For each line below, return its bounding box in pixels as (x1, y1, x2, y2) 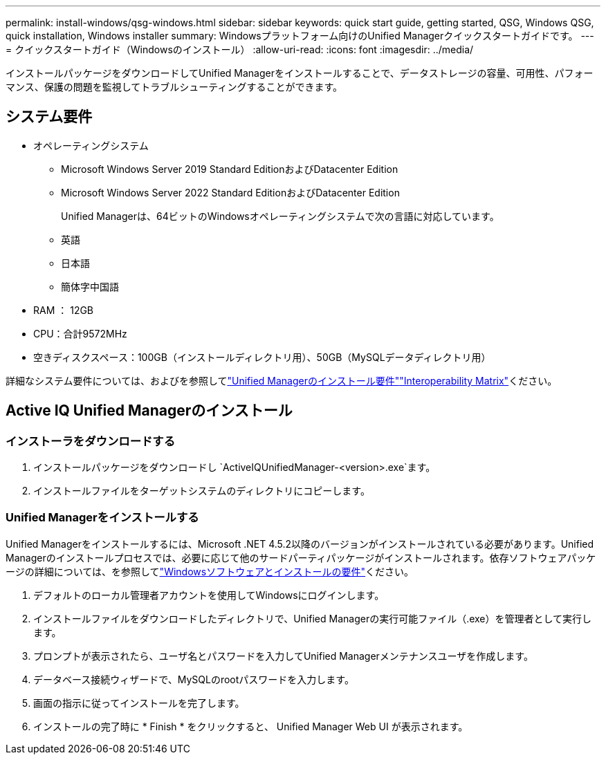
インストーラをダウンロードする (6, 434, 176, 448)
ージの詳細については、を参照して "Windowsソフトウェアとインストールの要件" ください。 (6, 565, 414, 577)
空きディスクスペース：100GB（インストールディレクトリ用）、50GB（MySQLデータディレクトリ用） (33, 351, 491, 363)
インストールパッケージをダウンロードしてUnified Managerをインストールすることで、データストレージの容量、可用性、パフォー (6, 67, 594, 79)
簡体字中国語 (61, 280, 119, 293)
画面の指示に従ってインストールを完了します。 (33, 696, 245, 709)
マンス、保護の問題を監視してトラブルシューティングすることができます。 (6, 81, 343, 93)
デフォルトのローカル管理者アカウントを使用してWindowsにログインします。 (33, 588, 385, 601)
